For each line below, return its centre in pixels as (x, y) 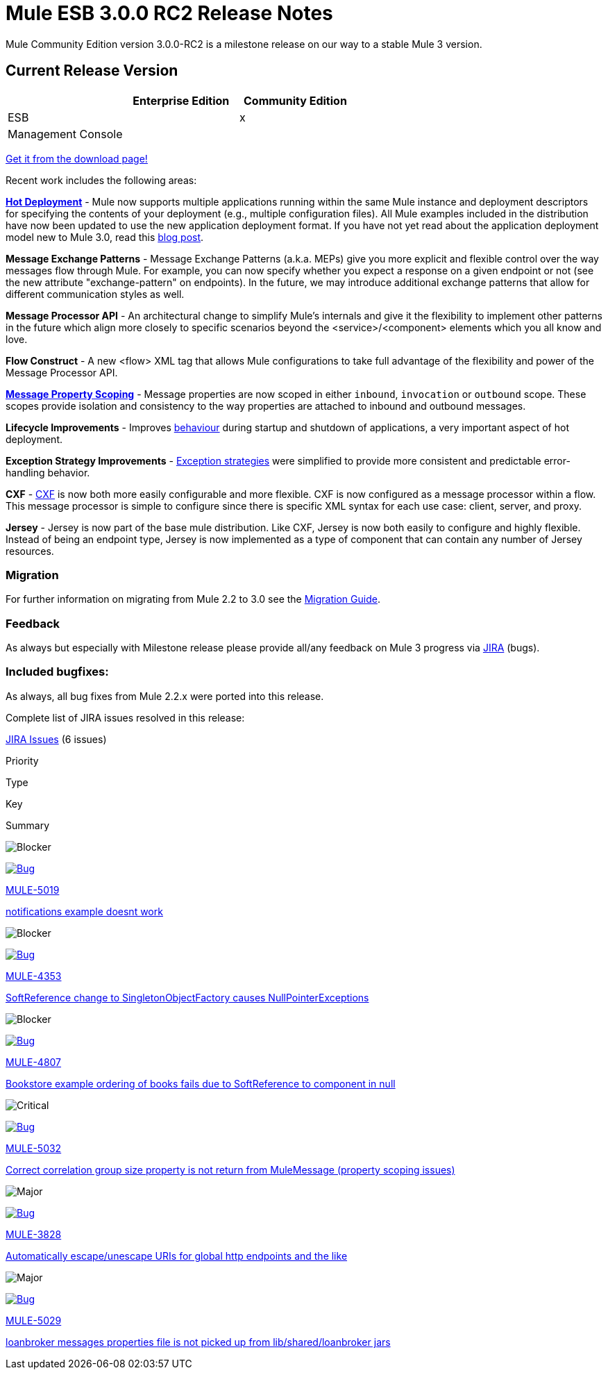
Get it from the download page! (77, 158)
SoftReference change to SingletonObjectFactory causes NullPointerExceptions (187, 997)
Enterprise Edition (181, 100)
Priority (22, 760)
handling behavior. (48, 472)
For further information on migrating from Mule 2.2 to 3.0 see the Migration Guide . (193, 599)
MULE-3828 (34, 1234)
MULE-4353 (34, 976)
